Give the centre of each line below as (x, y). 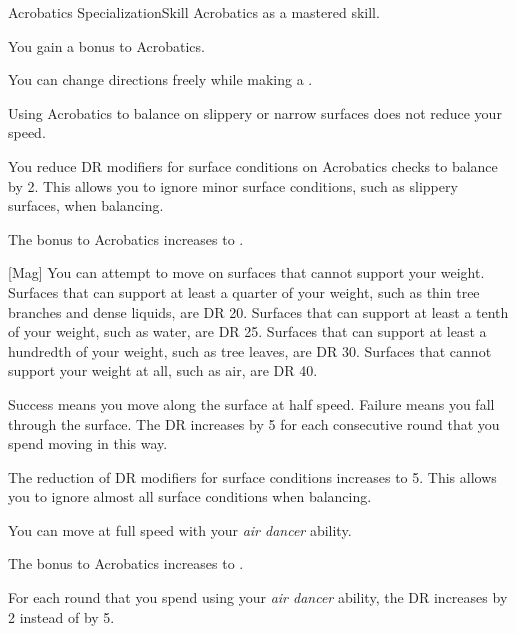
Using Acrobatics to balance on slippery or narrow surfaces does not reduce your (255, 112)
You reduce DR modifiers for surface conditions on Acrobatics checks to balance (253, 165)
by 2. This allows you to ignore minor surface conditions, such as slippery (233, 185)
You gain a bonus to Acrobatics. (106, 45)
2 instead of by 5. (61, 616)
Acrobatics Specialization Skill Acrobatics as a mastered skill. (194, 12)
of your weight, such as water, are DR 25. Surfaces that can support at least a (247, 331)
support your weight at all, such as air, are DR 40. (163, 370)
